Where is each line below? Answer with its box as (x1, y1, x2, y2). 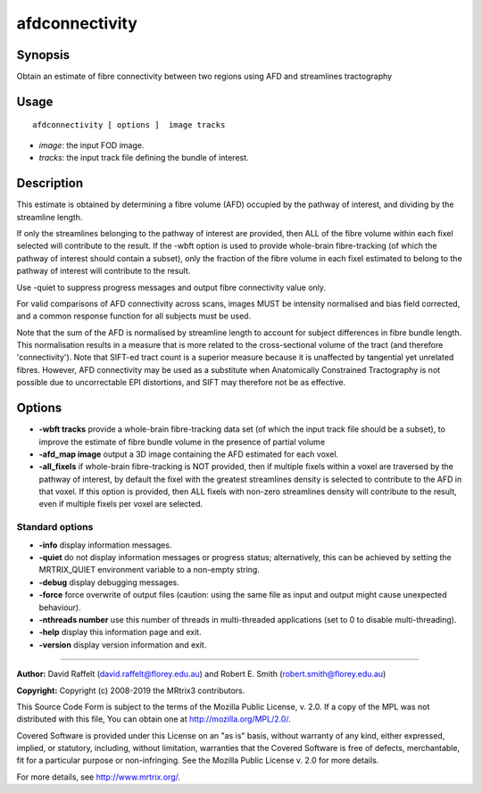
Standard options (16, 521, 94, 533)
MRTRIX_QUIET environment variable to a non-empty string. (38, 565, 261, 575)
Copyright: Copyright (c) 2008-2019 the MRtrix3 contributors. (16, 685, 245, 696)
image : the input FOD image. (38, 139, 145, 151)
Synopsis (16, 47, 71, 62)
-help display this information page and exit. (38, 627, 202, 638)
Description (16, 176, 84, 191)
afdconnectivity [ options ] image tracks (32, 120, 226, 130)
